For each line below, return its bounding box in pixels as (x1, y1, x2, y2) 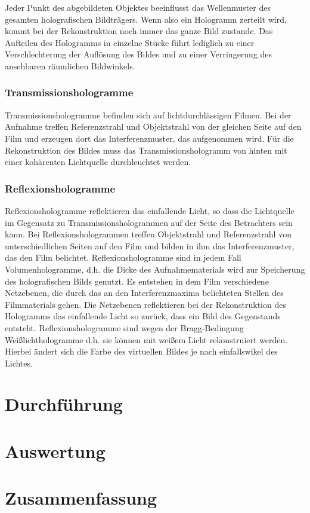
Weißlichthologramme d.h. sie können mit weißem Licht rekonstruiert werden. (5, 333, 288, 346)
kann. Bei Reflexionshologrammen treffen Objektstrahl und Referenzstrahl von (5, 228, 292, 240)
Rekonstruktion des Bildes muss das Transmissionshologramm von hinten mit (5, 143, 287, 156)
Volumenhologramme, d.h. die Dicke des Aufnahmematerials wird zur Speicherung (5, 262, 305, 275)
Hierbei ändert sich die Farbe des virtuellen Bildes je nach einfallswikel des (5, 345, 278, 358)
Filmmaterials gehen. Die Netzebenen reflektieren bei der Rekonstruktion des (5, 298, 286, 310)
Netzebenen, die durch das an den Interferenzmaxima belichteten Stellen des (5, 286, 284, 299)
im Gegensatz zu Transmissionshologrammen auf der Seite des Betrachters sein (5, 216, 293, 228)
